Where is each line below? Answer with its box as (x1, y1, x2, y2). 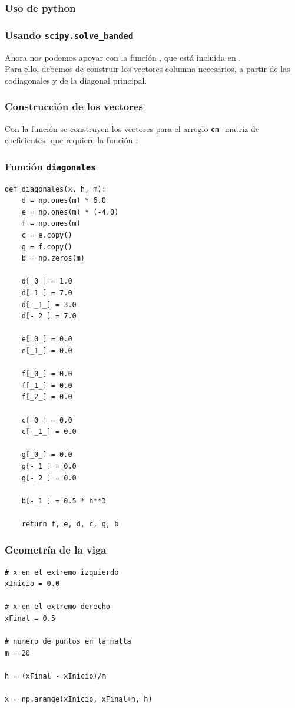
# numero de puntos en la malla (5, 637, 131, 646)
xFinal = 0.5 (5, 614, 55, 623)
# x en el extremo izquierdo (5, 568, 119, 577)
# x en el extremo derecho (5, 602, 110, 611)
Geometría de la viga (5, 542, 107, 557)
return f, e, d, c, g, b (21, 519, 119, 528)
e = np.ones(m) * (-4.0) (21, 208, 119, 216)
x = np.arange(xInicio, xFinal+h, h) (5, 695, 153, 704)
